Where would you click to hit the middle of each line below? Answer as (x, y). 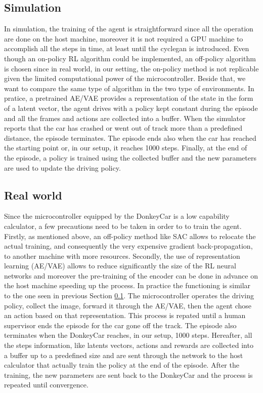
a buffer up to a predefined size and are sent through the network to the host (124, 355)
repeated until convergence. (46, 385)
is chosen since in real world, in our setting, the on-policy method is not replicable (131, 68)
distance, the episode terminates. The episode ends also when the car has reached (130, 137)
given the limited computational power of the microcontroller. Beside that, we (125, 78)
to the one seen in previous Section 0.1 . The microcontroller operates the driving (129, 296)
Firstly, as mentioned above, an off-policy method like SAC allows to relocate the (130, 236)
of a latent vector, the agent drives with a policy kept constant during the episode (131, 108)
